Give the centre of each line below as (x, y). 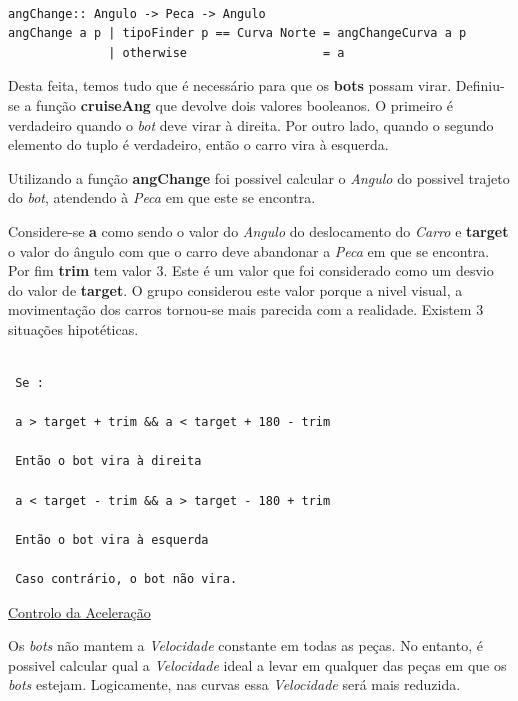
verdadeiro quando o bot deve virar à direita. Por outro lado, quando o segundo (251, 124)
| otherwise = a (226, 52)
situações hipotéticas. (73, 328)
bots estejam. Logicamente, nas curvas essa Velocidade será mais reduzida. (234, 684)
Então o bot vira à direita (108, 461)
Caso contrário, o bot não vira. (126, 579)
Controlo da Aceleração (79, 611)
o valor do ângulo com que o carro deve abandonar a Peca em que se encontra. (249, 250)
